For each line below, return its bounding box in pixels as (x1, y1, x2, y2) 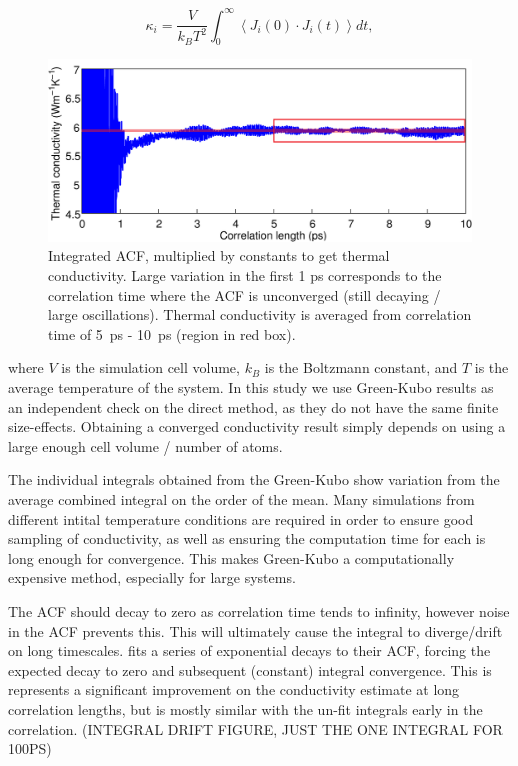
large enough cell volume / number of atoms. (8, 435, 283, 456)
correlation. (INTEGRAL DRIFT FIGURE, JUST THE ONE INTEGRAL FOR (8, 718, 503, 739)
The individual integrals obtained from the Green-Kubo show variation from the (8, 469, 500, 490)
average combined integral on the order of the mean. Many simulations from (8, 489, 475, 510)
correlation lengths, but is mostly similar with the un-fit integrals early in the (8, 698, 483, 719)
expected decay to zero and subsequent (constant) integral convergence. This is (8, 659, 492, 680)
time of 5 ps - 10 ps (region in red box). (48, 323, 296, 344)
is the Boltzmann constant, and (264, 357, 458, 378)
